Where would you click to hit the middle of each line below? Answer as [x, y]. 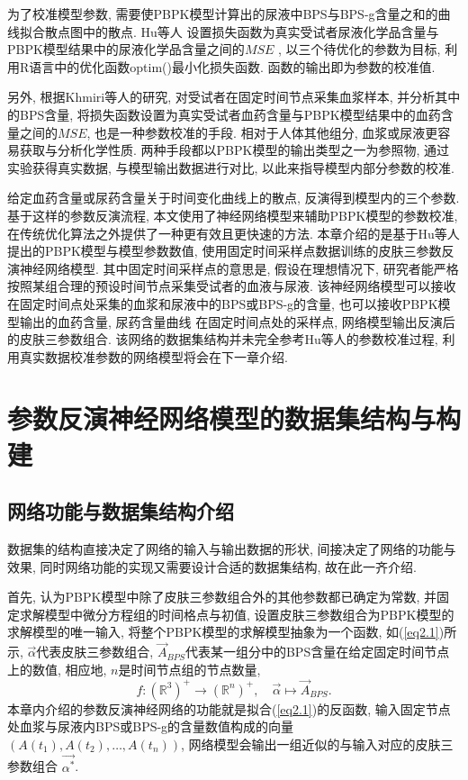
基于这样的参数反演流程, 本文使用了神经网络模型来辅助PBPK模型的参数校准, [233, 215]
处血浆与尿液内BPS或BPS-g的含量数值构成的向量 [151, 726]
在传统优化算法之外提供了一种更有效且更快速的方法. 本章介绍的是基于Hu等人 [234, 233]
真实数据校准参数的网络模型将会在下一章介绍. [153, 356]
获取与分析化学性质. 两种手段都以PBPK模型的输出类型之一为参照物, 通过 [234, 150]
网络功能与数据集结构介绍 [121, 511]
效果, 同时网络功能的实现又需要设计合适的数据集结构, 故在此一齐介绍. [212, 566]
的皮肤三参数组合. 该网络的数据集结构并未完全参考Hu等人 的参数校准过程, [223, 339]
